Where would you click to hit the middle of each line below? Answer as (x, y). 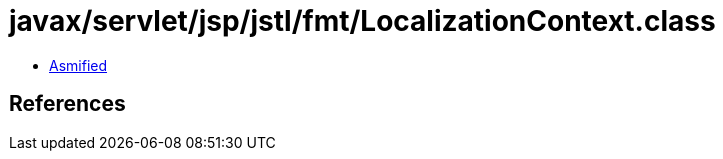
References (67, 104)
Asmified (78, 65)
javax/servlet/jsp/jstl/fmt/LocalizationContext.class (362, 21)
